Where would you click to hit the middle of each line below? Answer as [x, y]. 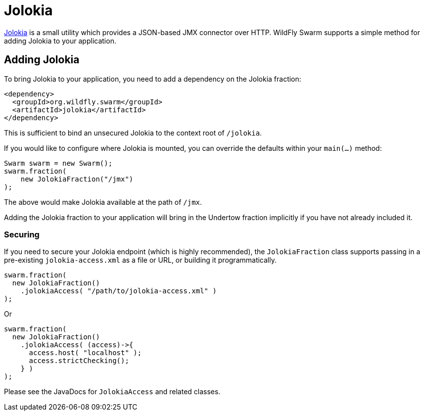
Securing [22, 234]
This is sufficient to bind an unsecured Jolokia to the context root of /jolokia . [133, 133]
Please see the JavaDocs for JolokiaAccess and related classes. [112, 392]
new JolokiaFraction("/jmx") [77, 179]
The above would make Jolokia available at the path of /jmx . [103, 202]
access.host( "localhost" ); [85, 353]
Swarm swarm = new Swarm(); [58, 163]
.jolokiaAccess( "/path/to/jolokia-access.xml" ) [118, 291]
